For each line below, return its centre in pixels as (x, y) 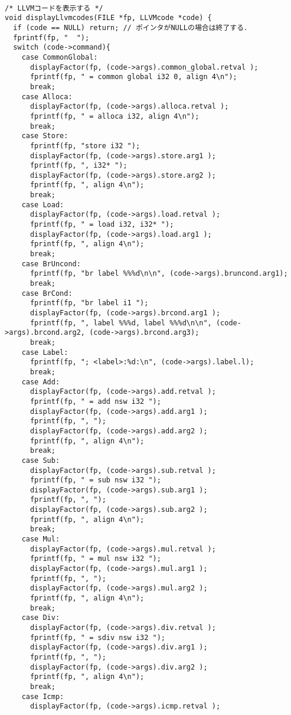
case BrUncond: (51, 264)
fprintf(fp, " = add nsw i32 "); (95, 401)
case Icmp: (43, 696)
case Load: (43, 205)
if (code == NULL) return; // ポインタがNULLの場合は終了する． (132, 27)
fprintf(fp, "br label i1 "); (89, 303)
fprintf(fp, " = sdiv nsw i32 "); (98, 637)
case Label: (45, 352)
